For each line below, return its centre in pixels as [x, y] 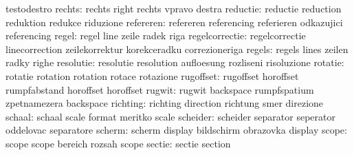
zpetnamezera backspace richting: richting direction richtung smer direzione [165, 103]
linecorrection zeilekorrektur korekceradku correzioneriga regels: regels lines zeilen [177, 49]
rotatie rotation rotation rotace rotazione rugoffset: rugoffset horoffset [152, 75]
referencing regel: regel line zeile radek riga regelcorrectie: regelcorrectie [156, 35]
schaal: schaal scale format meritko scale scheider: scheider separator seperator [170, 116]
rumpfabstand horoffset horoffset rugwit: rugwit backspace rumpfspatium [160, 89]
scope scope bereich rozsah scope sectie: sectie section [118, 143]
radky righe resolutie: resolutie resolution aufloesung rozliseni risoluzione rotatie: [175, 62]
